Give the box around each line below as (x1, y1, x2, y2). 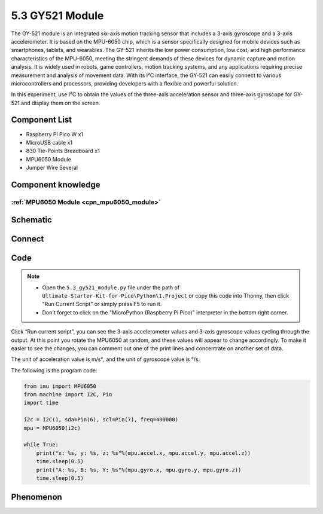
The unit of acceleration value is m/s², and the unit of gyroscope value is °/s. (11, 356, 200, 363)
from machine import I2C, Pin (23, 391, 112, 398)
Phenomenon (11, 492, 62, 502)
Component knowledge (11, 179, 100, 189)
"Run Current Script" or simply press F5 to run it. (42, 301, 162, 308)
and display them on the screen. (21, 99, 100, 106)
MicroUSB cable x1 (26, 139, 73, 146)
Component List (11, 115, 72, 125)
